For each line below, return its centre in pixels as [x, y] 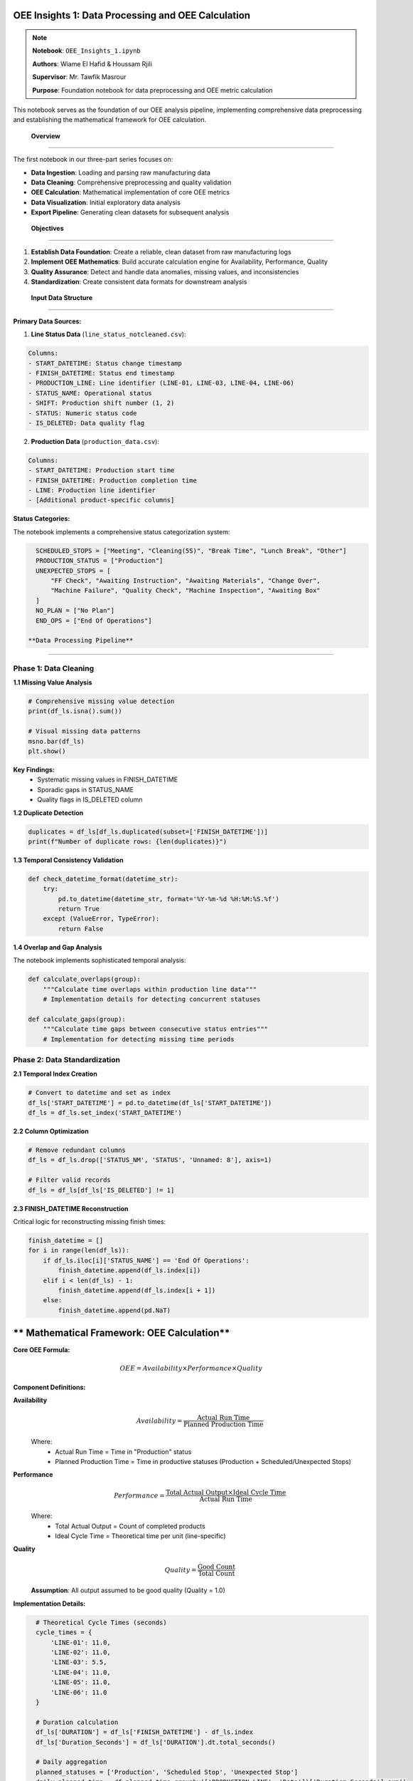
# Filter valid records [70, 1180]
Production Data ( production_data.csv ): [95, 441]
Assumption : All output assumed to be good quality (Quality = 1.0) [128, 1590]
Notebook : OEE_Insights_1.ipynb [87, 51]
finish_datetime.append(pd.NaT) [114, 1310]
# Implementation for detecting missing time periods [139, 1039]
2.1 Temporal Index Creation [55, 1074]
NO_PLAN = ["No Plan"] [75, 611]
